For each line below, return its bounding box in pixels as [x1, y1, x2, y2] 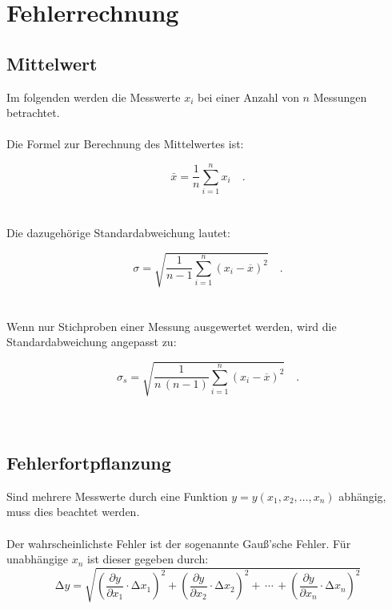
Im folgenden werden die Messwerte [6, 88, 181, 105]
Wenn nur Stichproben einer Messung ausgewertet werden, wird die [6, 317, 337, 334]
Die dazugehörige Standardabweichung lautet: [6, 224, 230, 241]
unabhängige [6, 551, 69, 567]
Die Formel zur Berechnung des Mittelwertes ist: [6, 135, 244, 152]
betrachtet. [6, 104, 60, 121]
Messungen [313, 88, 367, 105]
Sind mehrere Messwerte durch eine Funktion [6, 487, 228, 504]
